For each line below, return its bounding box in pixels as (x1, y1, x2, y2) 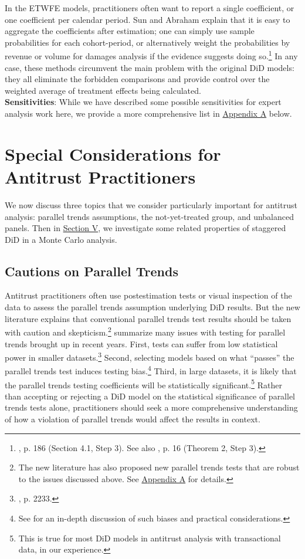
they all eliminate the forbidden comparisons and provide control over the (5, 73, 270, 85)
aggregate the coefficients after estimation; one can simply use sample (5, 25, 255, 37)
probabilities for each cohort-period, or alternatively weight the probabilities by (5, 36, 290, 48)
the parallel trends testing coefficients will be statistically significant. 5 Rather (5, 377, 282, 391)
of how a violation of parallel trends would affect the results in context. (5, 413, 260, 425)
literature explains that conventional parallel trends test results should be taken (5, 312, 292, 324)
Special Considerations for (5, 141, 221, 165)
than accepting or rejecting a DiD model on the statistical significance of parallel (5, 389, 296, 402)
